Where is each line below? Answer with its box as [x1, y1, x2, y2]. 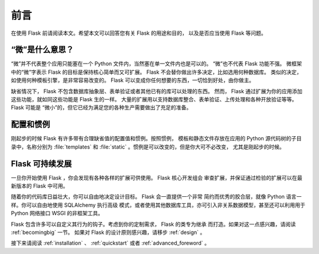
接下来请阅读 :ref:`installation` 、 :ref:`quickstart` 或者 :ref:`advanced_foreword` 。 [11, 239, 210, 247]
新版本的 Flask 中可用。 [11, 183, 69, 189]
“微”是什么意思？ [11, 45, 74, 55]
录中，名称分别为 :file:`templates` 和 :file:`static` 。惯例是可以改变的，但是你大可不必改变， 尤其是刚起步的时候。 [11, 143, 285, 150]
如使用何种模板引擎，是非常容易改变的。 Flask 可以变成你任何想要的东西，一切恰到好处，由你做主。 [11, 77, 255, 84]
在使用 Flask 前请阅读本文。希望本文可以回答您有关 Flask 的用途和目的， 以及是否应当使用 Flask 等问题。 [11, 29, 267, 37]
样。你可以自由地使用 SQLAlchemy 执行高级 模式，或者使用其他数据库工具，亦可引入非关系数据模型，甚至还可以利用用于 [11, 201, 305, 209]
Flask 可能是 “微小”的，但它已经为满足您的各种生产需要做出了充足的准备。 [11, 104, 192, 111]
